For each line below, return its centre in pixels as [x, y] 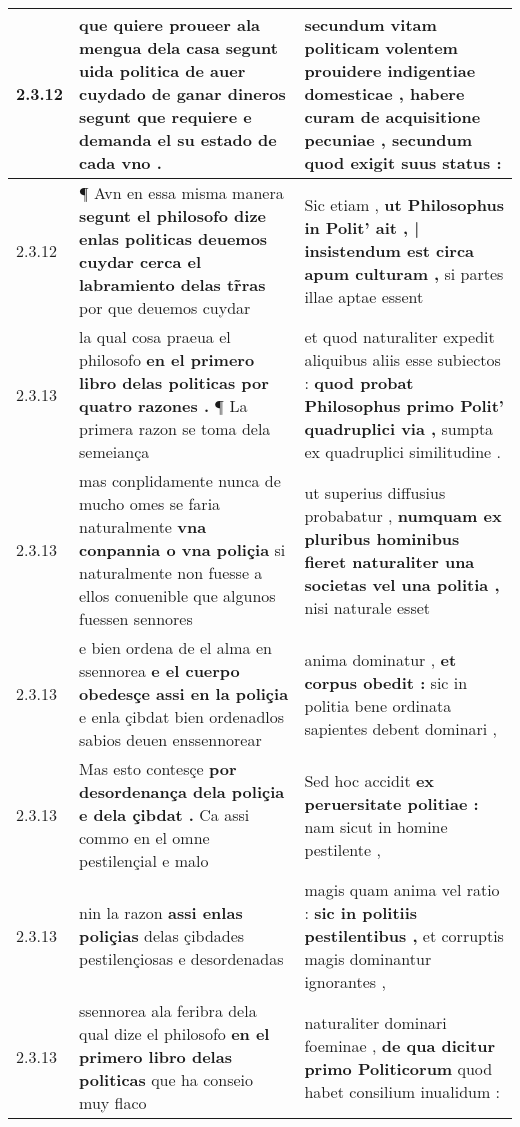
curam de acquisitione [392, 116]
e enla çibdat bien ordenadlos [182, 716]
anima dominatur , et [380, 659]
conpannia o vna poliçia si [182, 549]
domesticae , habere [384, 93]
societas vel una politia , [402, 584]
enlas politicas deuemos [173, 238]
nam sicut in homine [376, 826]
